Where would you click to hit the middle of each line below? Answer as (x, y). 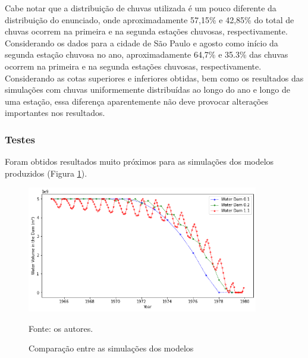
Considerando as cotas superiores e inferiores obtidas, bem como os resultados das (154, 78)
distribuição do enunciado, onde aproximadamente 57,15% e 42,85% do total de (150, 19)
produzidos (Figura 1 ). (46, 173)
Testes (20, 139)
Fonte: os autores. (61, 328)
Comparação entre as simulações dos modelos (111, 348)
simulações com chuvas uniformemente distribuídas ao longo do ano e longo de (147, 89)
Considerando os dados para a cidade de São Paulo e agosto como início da (142, 43)
